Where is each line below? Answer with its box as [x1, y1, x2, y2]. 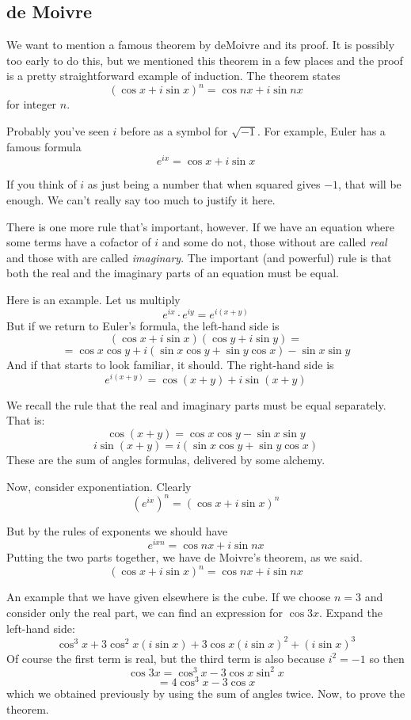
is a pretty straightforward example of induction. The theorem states [6, 67, 341, 84]
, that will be [338, 176, 401, 192]
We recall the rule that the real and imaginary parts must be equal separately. [6, 396, 386, 413]
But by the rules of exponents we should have [6, 522, 228, 539]
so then [369, 650, 405, 666]
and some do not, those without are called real [162, 234, 387, 250]
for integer [6, 96, 57, 112]
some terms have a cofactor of [6, 234, 151, 250]
